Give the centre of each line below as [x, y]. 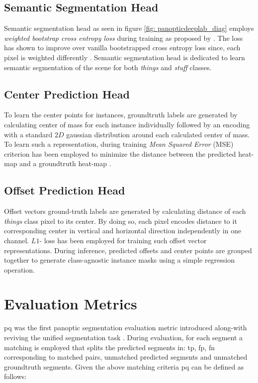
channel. [17, 240]
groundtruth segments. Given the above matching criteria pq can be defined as [124, 366]
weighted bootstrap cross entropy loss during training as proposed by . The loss [124, 38]
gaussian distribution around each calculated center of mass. [158, 134]
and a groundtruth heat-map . [65, 163]
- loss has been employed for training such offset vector [123, 240]
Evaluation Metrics [71, 304]
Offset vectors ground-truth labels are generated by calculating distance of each [125, 211]
